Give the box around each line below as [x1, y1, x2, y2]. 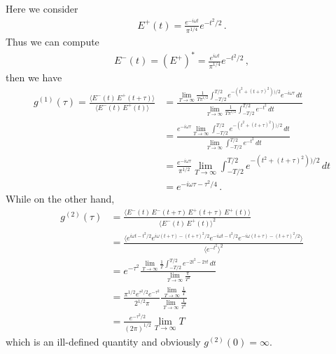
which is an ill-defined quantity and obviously [6, 334, 201, 348]
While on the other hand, [6, 191, 115, 206]
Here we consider [6, 1, 78, 15]
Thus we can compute [6, 34, 99, 49]
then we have [6, 70, 62, 85]
